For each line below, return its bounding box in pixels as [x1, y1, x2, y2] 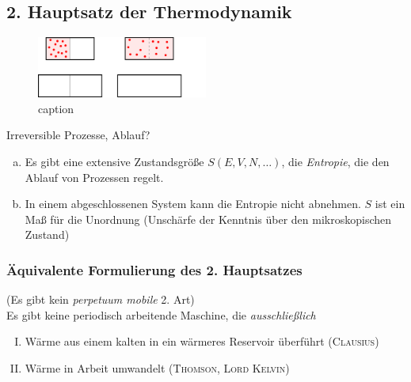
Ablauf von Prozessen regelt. [25, 168, 164, 185]
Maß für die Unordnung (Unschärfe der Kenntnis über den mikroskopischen [25, 210, 392, 227]
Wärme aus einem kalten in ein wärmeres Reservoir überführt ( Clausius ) [25, 333, 379, 350]
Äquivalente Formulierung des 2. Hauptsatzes [6, 259, 303, 279]
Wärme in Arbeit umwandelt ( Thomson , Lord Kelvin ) [25, 359, 290, 376]
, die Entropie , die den [281, 153, 390, 169]
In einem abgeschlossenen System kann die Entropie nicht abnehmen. [25, 195, 361, 212]
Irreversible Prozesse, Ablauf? [6, 127, 150, 143]
